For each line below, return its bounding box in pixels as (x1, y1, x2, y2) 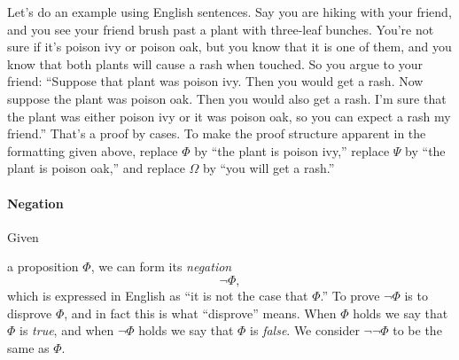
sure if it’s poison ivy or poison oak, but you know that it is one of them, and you (7, 37, 452, 56)
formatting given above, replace (7, 141, 178, 160)
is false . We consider (250, 321, 360, 340)
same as (7, 338, 50, 356)
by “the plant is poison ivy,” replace (194, 141, 390, 160)
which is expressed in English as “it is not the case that (7, 286, 308, 304)
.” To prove (320, 286, 380, 304)
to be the (393, 321, 442, 340)
